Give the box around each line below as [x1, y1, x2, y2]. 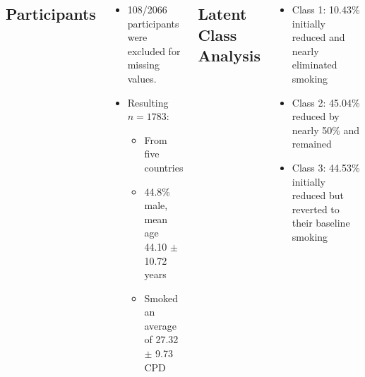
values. [127, 71, 157, 85]
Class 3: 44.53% [292, 160, 360, 174]
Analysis [198, 44, 261, 66]
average [144, 318, 176, 333]
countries [144, 160, 184, 174]
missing [127, 57, 160, 72]
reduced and [292, 30, 345, 44]
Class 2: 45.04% [292, 95, 360, 109]
